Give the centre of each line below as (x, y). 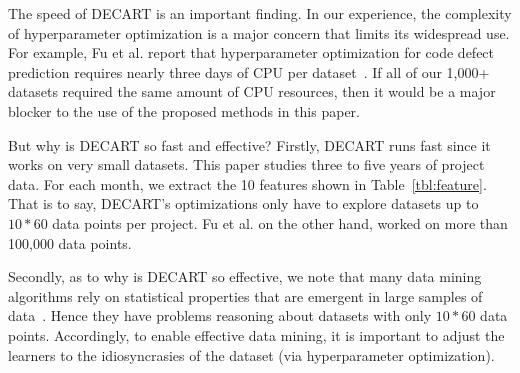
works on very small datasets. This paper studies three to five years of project (246, 164)
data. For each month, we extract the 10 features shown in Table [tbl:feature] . (247, 183)
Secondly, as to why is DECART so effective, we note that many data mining (245, 276)
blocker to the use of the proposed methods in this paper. (184, 110)
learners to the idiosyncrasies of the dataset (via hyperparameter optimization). (251, 354)
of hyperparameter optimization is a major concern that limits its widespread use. (259, 32)
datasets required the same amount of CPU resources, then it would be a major (252, 91)
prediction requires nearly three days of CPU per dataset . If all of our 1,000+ (249, 71)
